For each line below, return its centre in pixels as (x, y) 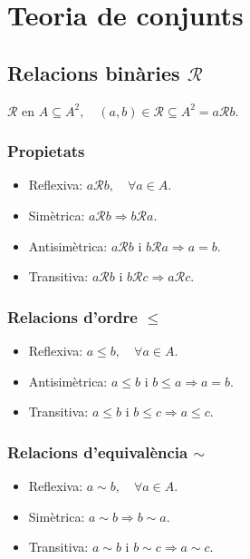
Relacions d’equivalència (98, 451)
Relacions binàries (94, 72)
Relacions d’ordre (72, 316)
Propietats (46, 151)
